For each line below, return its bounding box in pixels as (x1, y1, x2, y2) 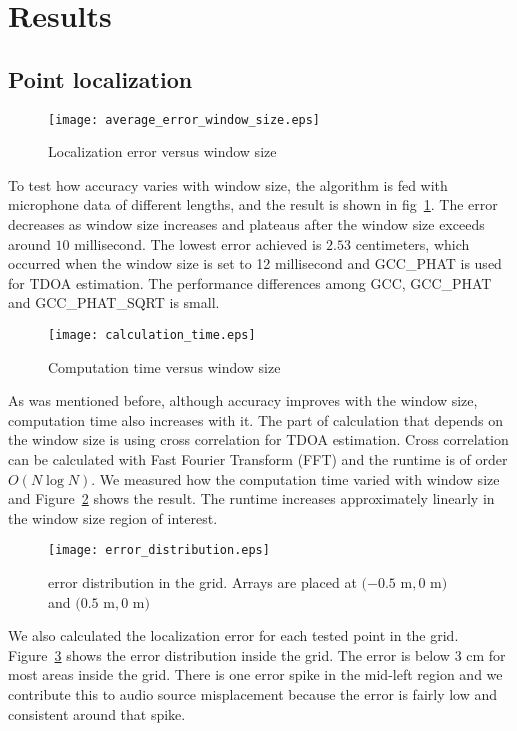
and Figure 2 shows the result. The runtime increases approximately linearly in (8, 488, 495, 509)
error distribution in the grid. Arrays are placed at (48, 572, 357, 593)
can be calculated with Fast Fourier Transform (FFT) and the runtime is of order (8, 449, 508, 470)
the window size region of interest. (8, 507, 218, 528)
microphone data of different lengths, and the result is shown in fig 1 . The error (8, 194, 498, 215)
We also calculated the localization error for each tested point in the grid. (8, 625, 459, 646)
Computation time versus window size (48, 356, 281, 377)
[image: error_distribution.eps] (48, 543, 270, 558)
